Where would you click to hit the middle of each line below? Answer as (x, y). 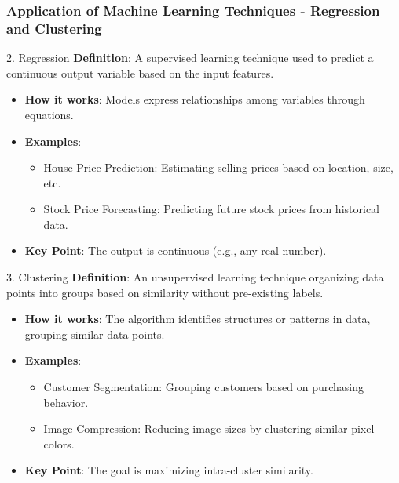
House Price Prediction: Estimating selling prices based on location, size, (218, 167)
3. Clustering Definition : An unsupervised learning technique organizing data (195, 277)
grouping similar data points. (95, 334)
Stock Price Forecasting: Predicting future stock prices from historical (211, 209)
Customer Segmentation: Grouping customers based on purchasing (204, 387)
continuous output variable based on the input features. (140, 73)
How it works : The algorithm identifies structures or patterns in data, (198, 319)
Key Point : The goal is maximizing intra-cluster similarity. (169, 470)
